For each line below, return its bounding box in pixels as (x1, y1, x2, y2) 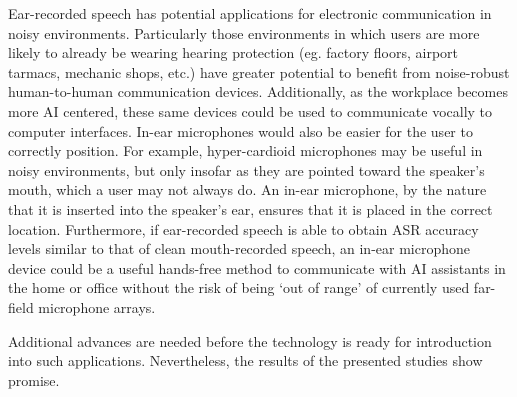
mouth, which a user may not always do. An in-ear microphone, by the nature (8, 179, 487, 200)
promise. (8, 369, 60, 390)
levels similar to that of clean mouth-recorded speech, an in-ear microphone (8, 238, 471, 259)
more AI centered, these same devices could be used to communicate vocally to (8, 100, 493, 121)
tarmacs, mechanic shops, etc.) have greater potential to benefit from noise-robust (8, 61, 510, 82)
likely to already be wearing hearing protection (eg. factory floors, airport (8, 42, 458, 63)
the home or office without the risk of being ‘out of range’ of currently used (8, 277, 470, 298)
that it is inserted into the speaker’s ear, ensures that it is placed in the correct (8, 198, 493, 219)
